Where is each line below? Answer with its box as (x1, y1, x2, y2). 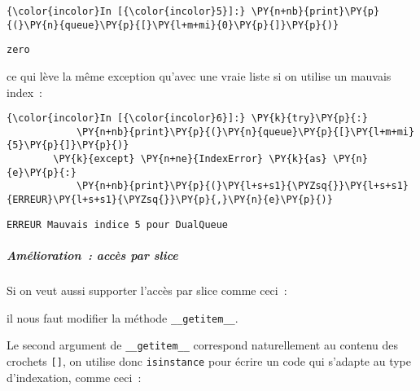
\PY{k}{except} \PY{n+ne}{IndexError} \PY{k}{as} (53, 153, 327, 165)
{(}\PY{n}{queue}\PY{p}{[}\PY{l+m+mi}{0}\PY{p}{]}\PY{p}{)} (7, 19, 339, 31)
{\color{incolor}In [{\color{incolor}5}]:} (7, 6, 246, 17)
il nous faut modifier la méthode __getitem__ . (7, 309, 238, 326)
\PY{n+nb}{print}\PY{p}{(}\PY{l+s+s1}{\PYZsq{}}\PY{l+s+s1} (76, 180, 409, 192)
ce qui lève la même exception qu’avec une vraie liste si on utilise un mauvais (7, 67, 392, 84)
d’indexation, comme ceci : (7, 368, 142, 385)
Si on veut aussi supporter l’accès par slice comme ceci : (7, 281, 287, 298)
